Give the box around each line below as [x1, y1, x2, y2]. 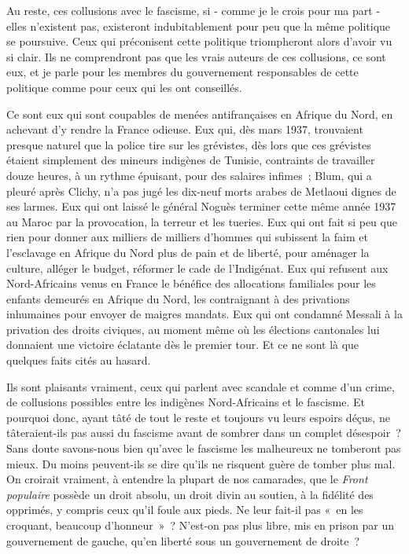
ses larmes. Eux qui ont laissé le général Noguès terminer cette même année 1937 [6, 198, 396, 215]
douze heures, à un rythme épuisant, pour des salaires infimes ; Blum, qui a [6, 167, 372, 183]
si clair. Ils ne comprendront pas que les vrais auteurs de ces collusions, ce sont [6, 48, 386, 64]
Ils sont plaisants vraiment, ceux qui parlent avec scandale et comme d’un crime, [6, 378, 395, 394]
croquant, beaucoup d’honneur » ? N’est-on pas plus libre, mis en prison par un [6, 517, 394, 533]
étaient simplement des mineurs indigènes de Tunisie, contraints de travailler [6, 152, 375, 168]
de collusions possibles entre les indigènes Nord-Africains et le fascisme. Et [6, 394, 366, 410]
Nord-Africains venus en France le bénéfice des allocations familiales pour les [6, 275, 376, 292]
